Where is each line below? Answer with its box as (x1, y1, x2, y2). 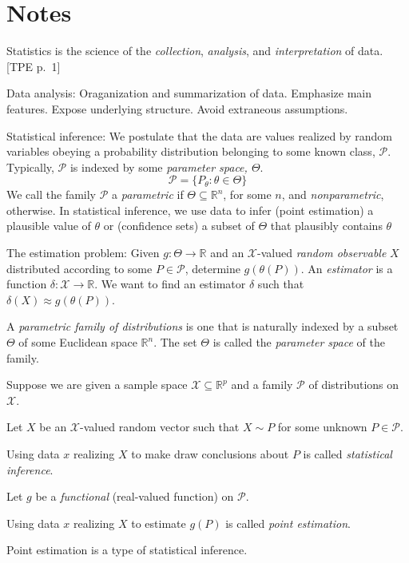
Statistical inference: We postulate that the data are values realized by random (6, 127, 392, 144)
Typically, (6, 158, 54, 175)
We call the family (6, 186, 96, 203)
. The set (153, 334, 197, 351)
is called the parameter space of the (212, 334, 385, 351)
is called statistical (303, 446, 392, 462)
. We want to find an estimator (94, 276, 246, 292)
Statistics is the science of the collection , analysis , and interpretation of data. (6, 42, 383, 59)
